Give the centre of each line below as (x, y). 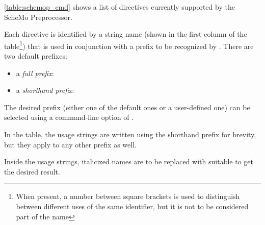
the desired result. (32, 171)
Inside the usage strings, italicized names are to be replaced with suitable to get (129, 161)
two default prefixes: (36, 56)
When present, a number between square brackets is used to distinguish (128, 196)
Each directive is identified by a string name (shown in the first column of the (126, 34)
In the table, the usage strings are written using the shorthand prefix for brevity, (130, 134)
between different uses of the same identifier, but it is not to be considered (132, 206)
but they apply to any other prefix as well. (70, 144)
